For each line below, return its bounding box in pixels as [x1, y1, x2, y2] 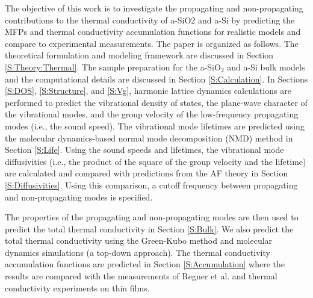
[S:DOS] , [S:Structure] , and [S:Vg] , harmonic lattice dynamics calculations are [5, 84, 291, 97]
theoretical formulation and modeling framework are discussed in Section [5, 49, 274, 61]
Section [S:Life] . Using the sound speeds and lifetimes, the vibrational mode [5, 143, 284, 156]
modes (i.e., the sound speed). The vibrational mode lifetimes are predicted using [5, 119, 305, 132]
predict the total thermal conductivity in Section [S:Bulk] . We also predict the [5, 222, 294, 235]
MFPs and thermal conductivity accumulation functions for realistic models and [5, 25, 301, 38]
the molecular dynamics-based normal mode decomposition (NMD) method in [5, 131, 293, 144]
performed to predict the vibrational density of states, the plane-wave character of [5, 96, 308, 108]
